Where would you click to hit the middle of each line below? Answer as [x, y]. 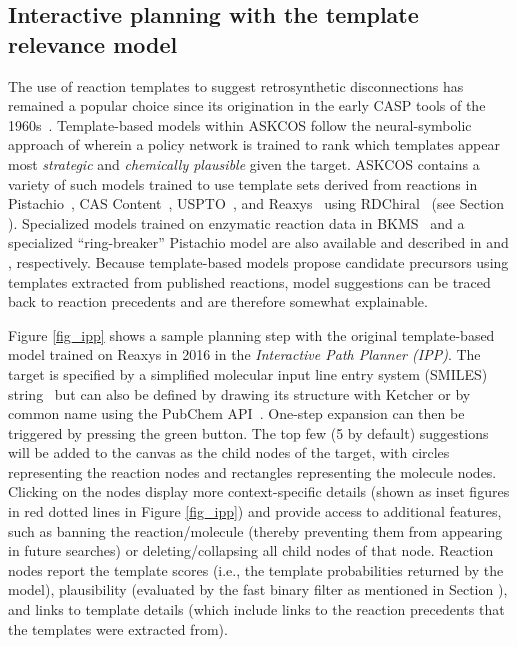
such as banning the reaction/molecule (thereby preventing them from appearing [255, 530]
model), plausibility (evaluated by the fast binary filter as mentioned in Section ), [258, 589]
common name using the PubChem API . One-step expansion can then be [236, 413]
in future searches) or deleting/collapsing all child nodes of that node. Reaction [251, 550]
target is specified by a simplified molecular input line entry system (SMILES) [248, 373]
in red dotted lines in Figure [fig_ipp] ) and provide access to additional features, [255, 511]
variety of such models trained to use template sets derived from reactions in [243, 183]
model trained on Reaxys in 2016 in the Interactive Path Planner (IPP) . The [244, 354]
